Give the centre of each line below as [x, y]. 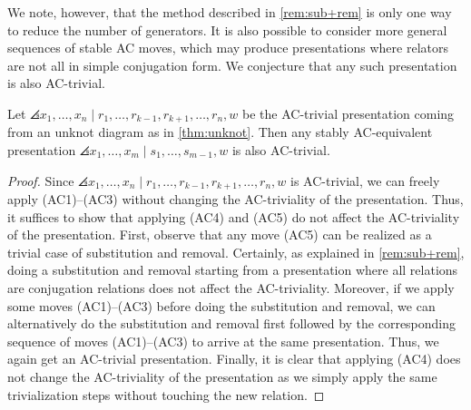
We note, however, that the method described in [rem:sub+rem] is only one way [230, 12]
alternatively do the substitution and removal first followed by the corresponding [232, 323]
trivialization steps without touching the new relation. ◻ [166, 394]
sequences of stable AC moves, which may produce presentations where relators [228, 48]
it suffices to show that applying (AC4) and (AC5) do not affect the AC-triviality [234, 216]
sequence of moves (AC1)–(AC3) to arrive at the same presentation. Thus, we [223, 341]
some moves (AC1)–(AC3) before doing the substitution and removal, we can [221, 305]
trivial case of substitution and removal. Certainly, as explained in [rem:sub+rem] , [236, 252]
